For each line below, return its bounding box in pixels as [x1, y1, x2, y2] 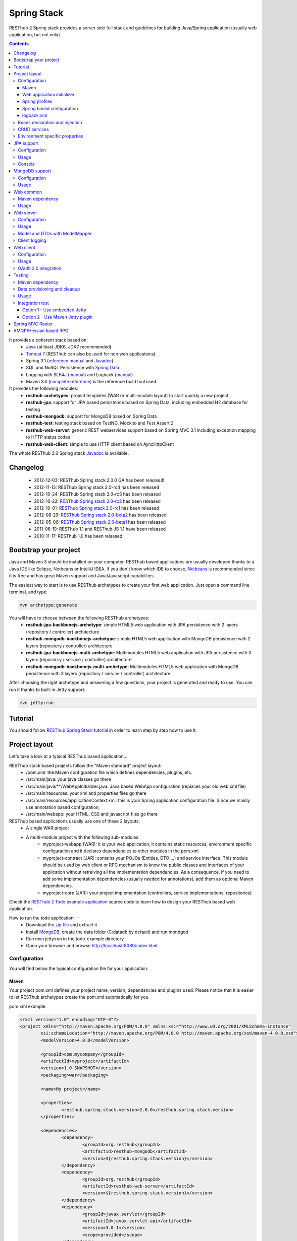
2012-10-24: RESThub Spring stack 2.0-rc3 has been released [34, 491, 161, 497]
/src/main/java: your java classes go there [26, 776, 111, 782]
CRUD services [18, 127, 49, 133]
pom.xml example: [9, 1003, 47, 1009]
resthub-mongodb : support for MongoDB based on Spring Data [26, 414, 157, 419]
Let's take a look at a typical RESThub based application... [9, 754, 128, 759]
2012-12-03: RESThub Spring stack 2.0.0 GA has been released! [34, 477, 165, 483]
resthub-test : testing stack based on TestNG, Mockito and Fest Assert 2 [26, 420, 174, 426]
